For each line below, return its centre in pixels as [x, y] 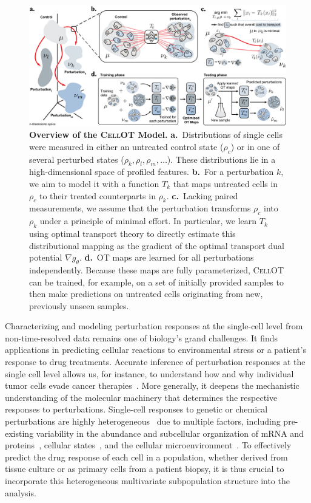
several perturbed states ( [77, 159]
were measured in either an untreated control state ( [126, 146]
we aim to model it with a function [94, 183]
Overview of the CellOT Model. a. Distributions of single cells [156, 135]
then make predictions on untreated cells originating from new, [146, 294]
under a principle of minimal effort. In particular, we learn [148, 221]
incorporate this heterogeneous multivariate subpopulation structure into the [147, 481]
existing [19, 433]
